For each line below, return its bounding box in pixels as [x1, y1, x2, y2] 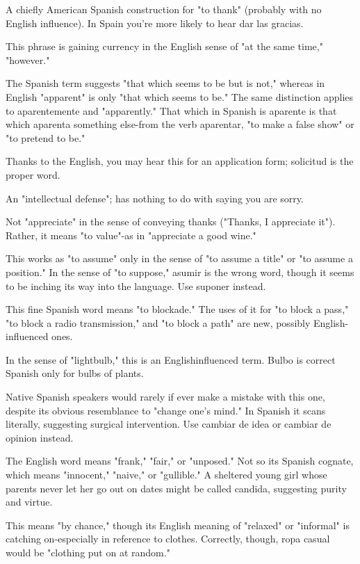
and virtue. [6, 494, 53, 509]
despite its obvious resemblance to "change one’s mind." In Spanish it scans [6, 403, 326, 417]
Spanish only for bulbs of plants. [6, 366, 144, 380]
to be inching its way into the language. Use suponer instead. [6, 278, 266, 293]
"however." [6, 52, 50, 67]
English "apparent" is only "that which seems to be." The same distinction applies [6, 89, 354, 104]
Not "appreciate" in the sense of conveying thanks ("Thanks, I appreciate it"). [6, 214, 336, 229]
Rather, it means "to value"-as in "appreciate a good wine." [6, 227, 256, 242]
